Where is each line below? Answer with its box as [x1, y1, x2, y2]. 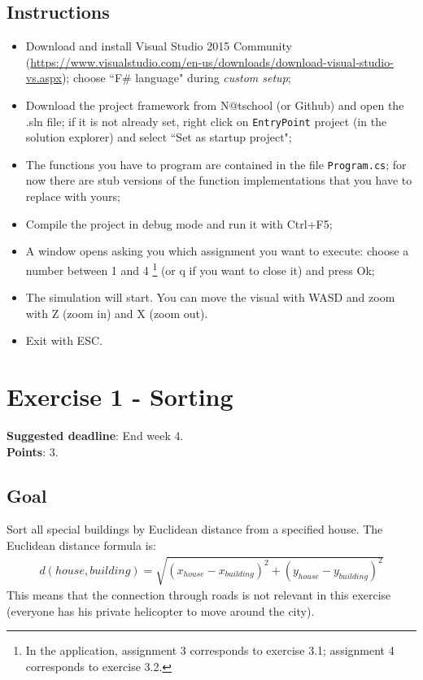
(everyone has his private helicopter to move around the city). [7, 602, 315, 619]
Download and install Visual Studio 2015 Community [25, 37, 292, 54]
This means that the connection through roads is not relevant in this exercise [7, 586, 391, 604]
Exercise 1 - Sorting [7, 380, 233, 413]
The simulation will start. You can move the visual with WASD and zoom [25, 289, 395, 306]
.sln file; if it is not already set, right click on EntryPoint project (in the [25, 112, 387, 129]
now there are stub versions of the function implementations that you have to [25, 172, 412, 189]
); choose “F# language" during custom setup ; [61, 69, 291, 86]
